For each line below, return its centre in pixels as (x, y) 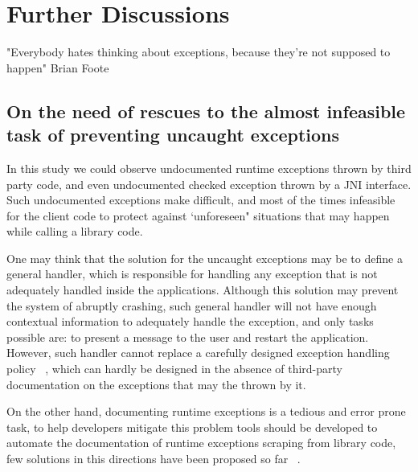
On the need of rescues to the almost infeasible (206, 111)
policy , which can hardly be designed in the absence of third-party (174, 369)
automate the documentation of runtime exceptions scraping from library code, (201, 443)
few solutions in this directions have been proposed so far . (154, 458)
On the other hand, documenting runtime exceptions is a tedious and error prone (206, 411)
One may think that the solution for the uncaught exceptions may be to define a (205, 258)
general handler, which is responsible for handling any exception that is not (192, 274)
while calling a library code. (75, 231)
